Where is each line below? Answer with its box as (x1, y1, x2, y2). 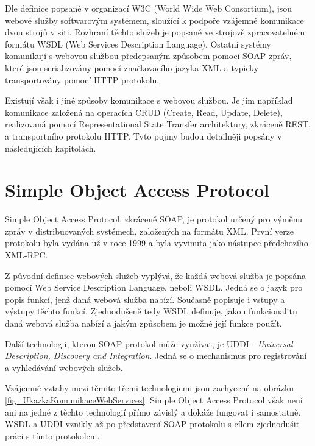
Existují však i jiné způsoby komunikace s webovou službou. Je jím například (5, 94, 293, 107)
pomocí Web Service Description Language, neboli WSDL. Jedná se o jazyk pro (5, 281, 303, 294)
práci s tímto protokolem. (5, 429, 100, 442)
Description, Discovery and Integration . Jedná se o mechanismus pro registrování (5, 349, 307, 362)
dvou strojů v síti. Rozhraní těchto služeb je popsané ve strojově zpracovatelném (5, 26, 305, 38)
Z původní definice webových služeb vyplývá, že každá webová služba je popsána (5, 269, 306, 281)
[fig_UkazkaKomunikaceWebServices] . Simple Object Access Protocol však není (5, 393, 303, 406)
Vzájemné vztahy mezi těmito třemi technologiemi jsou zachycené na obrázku (5, 381, 294, 394)
